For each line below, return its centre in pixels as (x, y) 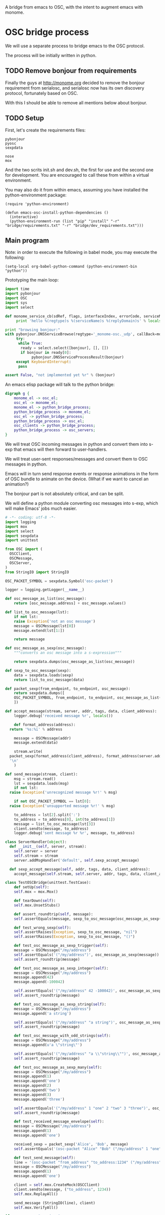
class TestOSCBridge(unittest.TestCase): (48, 883)
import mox (16, 527)
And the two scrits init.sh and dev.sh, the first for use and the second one (79, 170)
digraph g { (17, 394)
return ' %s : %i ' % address (36, 729)
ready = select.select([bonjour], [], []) (65, 348)
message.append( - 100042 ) (39, 982)
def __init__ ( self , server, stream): (48, 847)
